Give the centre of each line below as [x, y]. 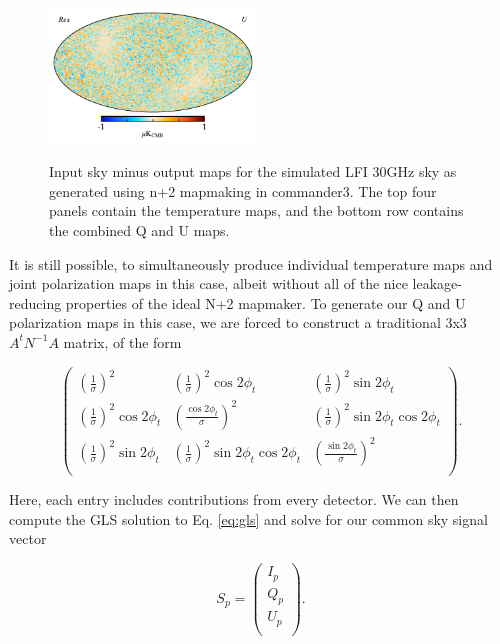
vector [28, 538]
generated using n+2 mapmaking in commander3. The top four [243, 190]
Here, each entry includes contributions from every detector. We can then [234, 499]
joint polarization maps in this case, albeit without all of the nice [208, 283]
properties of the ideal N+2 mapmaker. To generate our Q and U [265, 302]
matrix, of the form [122, 341]
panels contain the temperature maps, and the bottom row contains [256, 210]
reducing [35, 302]
